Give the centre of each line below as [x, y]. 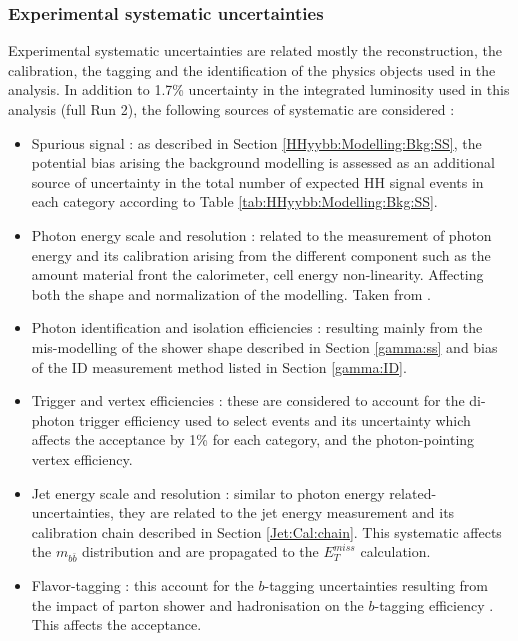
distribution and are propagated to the [200, 551]
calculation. [395, 551]
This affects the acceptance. [116, 624]
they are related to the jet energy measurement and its [286, 512]
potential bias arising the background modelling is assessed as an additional [263, 162]
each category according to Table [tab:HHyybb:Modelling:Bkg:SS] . [234, 201]
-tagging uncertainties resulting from [376, 585]
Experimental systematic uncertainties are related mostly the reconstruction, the [255, 50]
